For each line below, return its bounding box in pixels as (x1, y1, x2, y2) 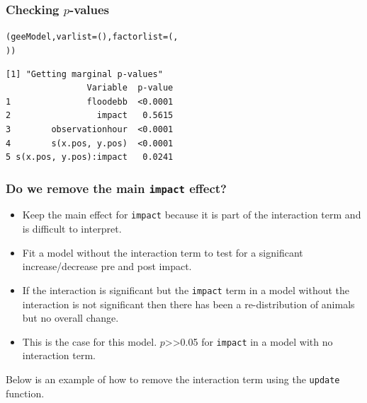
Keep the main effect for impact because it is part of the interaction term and (22, 207, 361, 222)
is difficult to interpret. (22, 221, 122, 236)
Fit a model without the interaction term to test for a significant (22, 245, 303, 259)
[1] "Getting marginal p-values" (6, 69, 163, 79)
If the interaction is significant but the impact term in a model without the (22, 282, 350, 297)
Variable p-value (86, 83, 174, 93)
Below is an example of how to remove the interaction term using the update (6, 372, 340, 386)
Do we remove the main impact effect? (6, 179, 227, 197)
